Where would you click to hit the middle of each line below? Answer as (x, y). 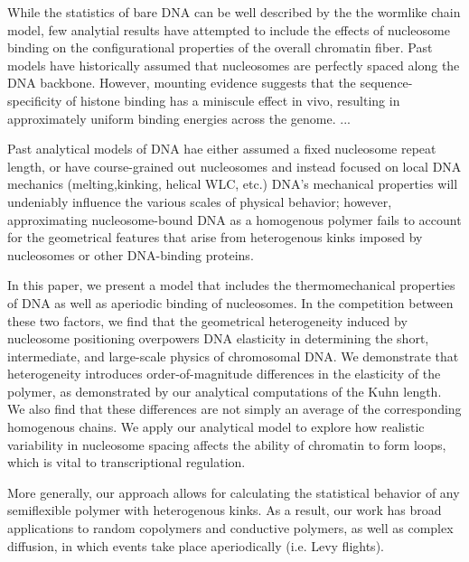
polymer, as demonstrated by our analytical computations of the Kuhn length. (225, 391)
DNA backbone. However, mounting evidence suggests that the (182, 83)
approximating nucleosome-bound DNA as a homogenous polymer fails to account (234, 219)
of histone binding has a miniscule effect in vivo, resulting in (233, 100)
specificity (35, 100)
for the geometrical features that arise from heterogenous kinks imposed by (215, 237)
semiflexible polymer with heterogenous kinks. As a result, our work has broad (225, 510)
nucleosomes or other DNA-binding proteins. (131, 254)
